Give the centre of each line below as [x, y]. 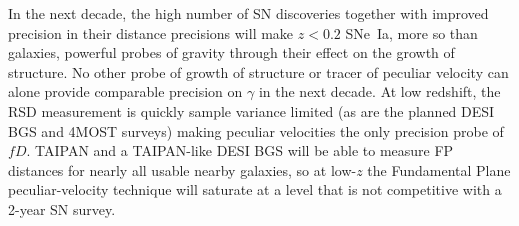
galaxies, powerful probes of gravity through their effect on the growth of [231, 52]
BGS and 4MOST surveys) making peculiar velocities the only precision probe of [256, 130]
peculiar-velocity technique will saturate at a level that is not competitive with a [255, 189]
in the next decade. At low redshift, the [379, 91]
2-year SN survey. [62, 208]
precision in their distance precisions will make [151, 32]
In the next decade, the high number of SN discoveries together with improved [248, 13]
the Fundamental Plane [439, 169]
